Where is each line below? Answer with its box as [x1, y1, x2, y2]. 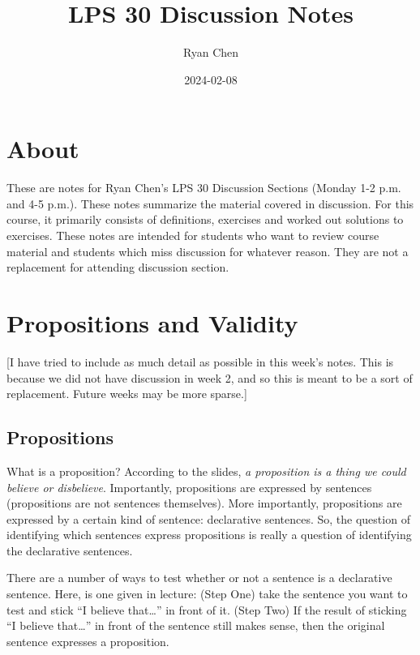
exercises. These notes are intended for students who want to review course [6, 227, 379, 244]
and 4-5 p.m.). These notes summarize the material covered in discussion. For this [6, 195, 414, 212]
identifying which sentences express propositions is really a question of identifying [6, 526, 412, 543]
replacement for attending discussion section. [6, 259, 229, 276]
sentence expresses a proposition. [6, 632, 169, 649]
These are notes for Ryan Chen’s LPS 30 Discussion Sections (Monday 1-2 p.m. [6, 179, 401, 196]
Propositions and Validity [6, 306, 298, 339]
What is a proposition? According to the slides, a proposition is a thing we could [6, 462, 406, 479]
